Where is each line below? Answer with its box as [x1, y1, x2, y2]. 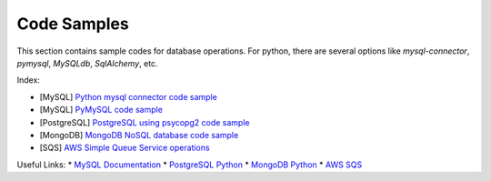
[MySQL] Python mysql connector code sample [39, 91, 217, 102]
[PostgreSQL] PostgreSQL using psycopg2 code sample [39, 116, 250, 127]
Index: [16, 75, 41, 85]
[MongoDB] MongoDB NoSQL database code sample [39, 129, 239, 140]
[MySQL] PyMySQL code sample [39, 105, 164, 116]
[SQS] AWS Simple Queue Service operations [39, 142, 210, 154]
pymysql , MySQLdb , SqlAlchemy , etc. [16, 57, 158, 68]
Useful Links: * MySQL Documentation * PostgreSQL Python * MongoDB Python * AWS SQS [16, 159, 363, 170]
